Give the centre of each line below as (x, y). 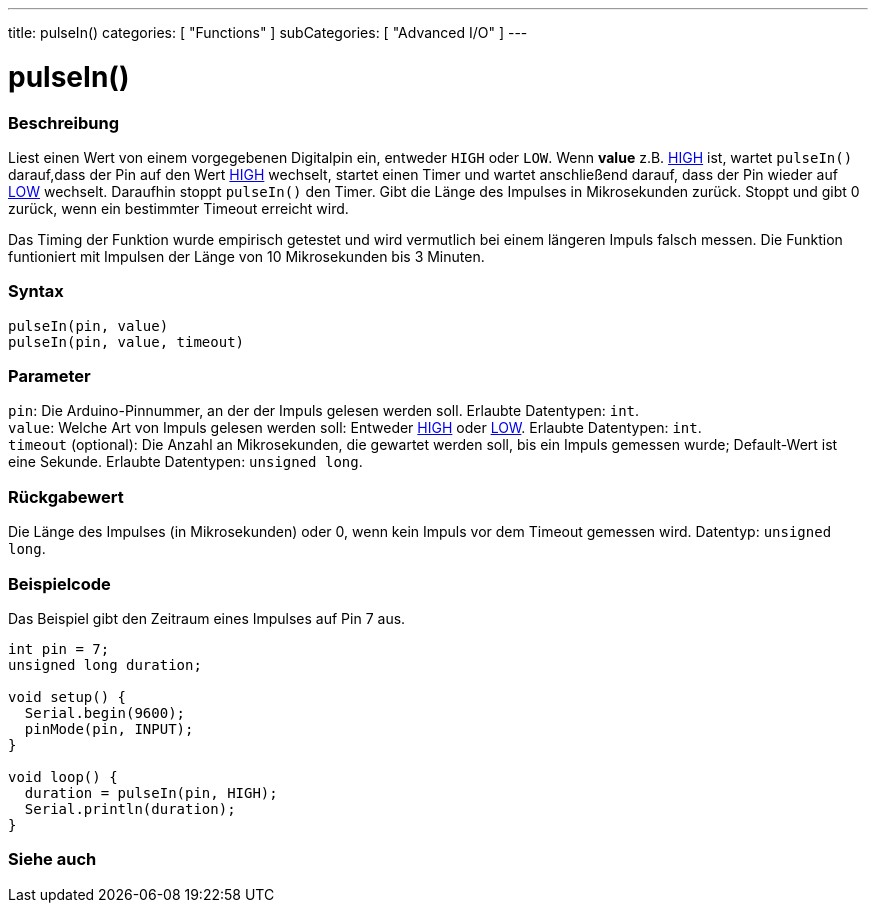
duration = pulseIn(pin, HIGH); (151, 792)
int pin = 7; (59, 648)
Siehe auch (52, 859)
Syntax (36, 291)
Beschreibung (64, 122)
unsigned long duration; (105, 664)
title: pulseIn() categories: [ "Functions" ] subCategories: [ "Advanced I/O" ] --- (268, 32)
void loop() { (63, 776)
